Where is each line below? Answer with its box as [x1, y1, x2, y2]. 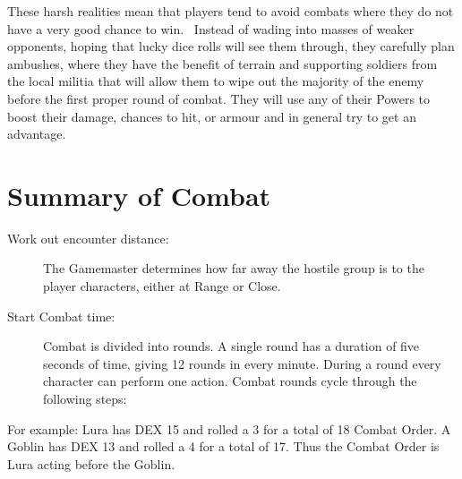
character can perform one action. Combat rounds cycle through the [43, 372, 417, 390]
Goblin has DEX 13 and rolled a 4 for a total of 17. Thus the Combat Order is [7, 437, 440, 456]
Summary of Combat [7, 176, 271, 213]
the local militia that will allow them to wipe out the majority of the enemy [7, 72, 424, 90]
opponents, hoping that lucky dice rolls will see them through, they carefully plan [7, 37, 455, 56]
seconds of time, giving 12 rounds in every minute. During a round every [43, 354, 441, 372]
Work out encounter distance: [7, 228, 169, 247]
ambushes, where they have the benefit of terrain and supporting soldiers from [7, 54, 438, 73]
